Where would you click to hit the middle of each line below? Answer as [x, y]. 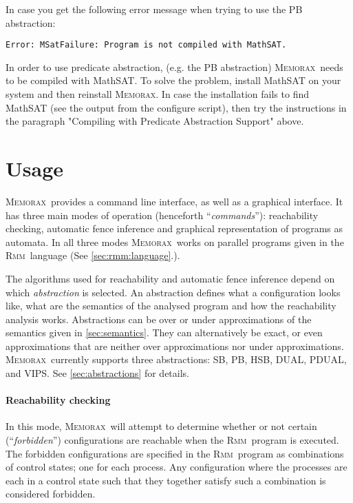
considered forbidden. [51, 494]
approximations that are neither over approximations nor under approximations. [175, 346]
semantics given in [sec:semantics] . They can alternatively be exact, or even [164, 332]
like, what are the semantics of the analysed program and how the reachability [171, 306]
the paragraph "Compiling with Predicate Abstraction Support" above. [155, 121]
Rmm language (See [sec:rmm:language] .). [93, 255]
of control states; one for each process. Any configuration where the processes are [176, 467]
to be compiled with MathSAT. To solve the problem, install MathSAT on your [173, 80]
